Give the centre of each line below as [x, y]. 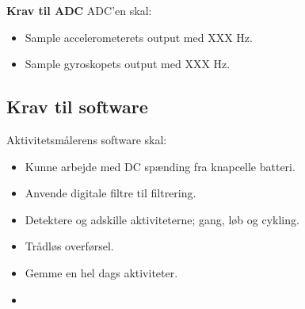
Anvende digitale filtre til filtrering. [111, 193]
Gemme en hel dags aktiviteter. [101, 272]
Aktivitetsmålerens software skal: [87, 139]
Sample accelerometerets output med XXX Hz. [139, 37]
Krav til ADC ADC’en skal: [79, 10]
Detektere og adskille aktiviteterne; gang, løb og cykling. [162, 219]
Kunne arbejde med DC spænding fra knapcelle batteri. [160, 166]
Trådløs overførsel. [69, 246]
